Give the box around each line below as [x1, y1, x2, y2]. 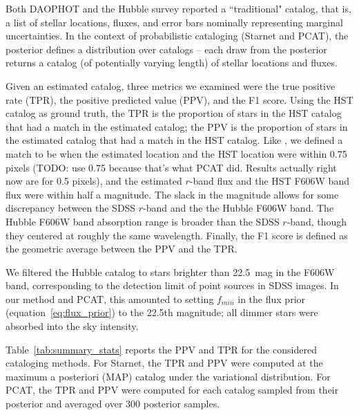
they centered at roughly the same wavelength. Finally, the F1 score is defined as [6, 228, 348, 242]
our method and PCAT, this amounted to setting [6, 291, 214, 306]
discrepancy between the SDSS [6, 201, 136, 215]
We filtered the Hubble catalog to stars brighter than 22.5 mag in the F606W [6, 264, 335, 279]
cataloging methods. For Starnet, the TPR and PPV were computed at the [6, 356, 323, 370]
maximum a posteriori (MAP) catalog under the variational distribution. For [6, 369, 331, 383]
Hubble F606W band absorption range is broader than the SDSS [6, 214, 280, 228]
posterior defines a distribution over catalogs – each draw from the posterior [6, 41, 327, 56]
